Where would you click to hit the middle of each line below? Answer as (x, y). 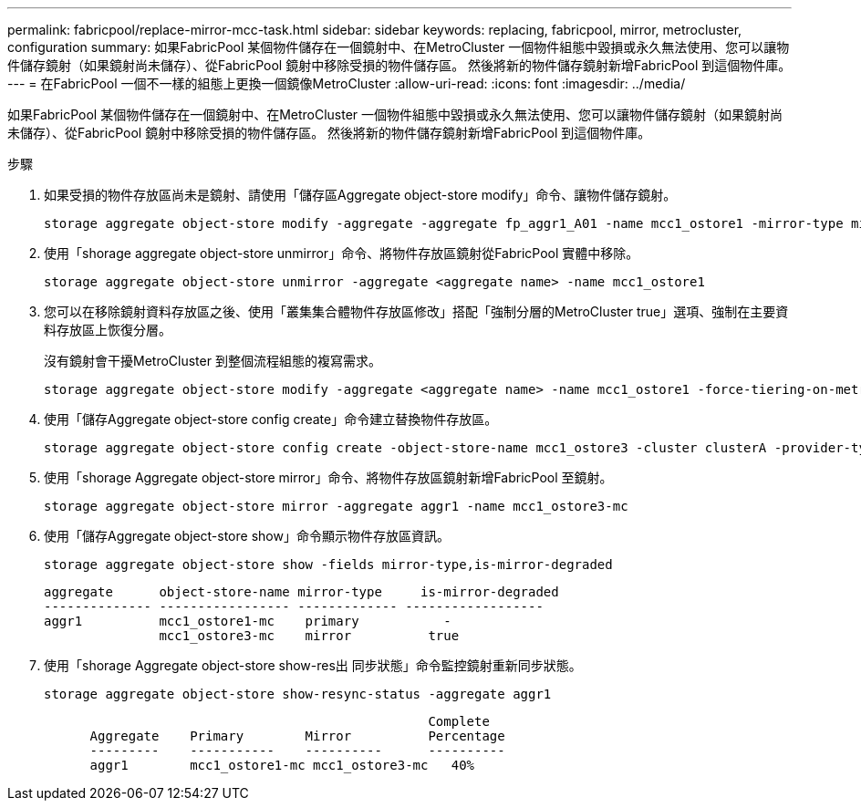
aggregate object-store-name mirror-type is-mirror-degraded (301, 592)
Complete (459, 721)
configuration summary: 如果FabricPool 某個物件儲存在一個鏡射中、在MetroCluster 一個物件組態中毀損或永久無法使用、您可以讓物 (399, 47)
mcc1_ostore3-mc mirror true (309, 636)
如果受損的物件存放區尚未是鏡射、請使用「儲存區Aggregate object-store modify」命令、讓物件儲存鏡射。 (360, 195)
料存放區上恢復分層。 (108, 330)
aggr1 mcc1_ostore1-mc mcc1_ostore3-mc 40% (282, 765)
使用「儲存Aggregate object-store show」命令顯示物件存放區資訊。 (247, 536)
